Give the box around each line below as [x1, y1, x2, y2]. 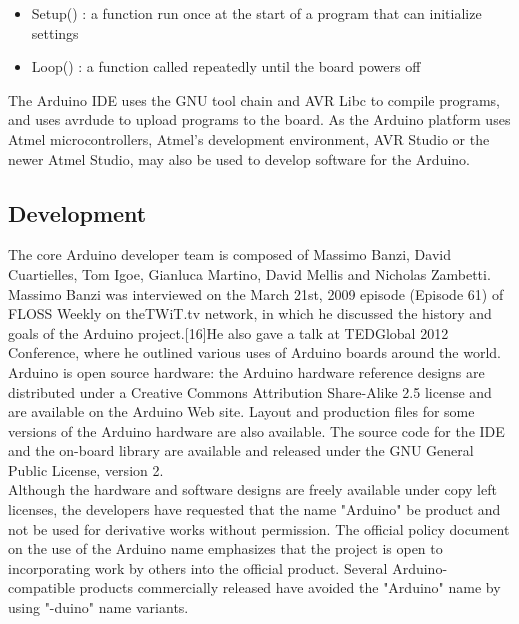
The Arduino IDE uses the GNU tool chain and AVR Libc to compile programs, [8, 89, 500, 110]
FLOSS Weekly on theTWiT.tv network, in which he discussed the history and [8, 303, 492, 324]
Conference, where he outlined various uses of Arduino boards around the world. [8, 342, 501, 363]
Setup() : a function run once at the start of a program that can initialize [31, 3, 482, 23]
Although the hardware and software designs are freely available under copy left [8, 479, 497, 500]
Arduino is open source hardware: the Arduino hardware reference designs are [8, 361, 485, 382]
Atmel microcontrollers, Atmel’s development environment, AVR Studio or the [8, 128, 490, 149]
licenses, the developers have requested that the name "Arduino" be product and [8, 499, 501, 520]
